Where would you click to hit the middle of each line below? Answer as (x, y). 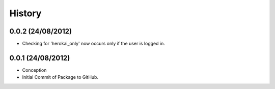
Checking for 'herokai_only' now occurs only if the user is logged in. (93, 44)
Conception (34, 70)
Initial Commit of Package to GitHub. (60, 77)
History (25, 13)
